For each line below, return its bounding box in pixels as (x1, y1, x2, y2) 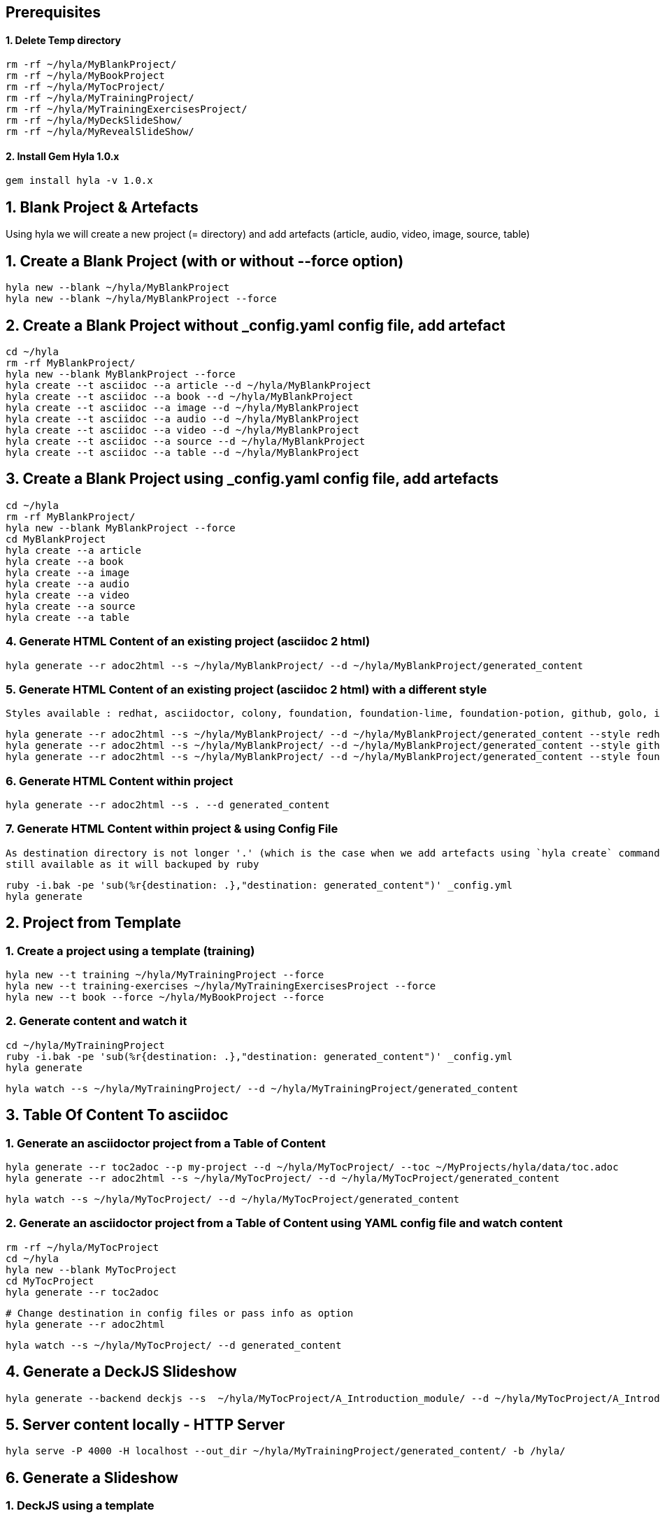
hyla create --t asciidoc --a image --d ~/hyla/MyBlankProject (6, 401, 359, 413)
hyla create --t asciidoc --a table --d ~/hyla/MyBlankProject (6, 446, 359, 458)
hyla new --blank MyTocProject (6, 1263, 177, 1275)
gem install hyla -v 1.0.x (6, 175, 153, 187)
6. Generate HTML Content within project (6, 773, 234, 788)
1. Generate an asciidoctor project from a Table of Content (6, 1136, 326, 1150)
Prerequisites (6, 3, 101, 21)
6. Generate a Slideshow (6, 1468, 178, 1487)
